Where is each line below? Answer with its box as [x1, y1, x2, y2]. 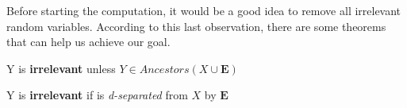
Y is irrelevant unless [6, 60, 116, 76]
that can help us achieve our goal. [6, 33, 171, 50]
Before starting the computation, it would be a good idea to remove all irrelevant [6, 2, 401, 18]
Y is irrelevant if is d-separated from [6, 87, 188, 103]
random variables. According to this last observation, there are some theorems [6, 17, 386, 34]
